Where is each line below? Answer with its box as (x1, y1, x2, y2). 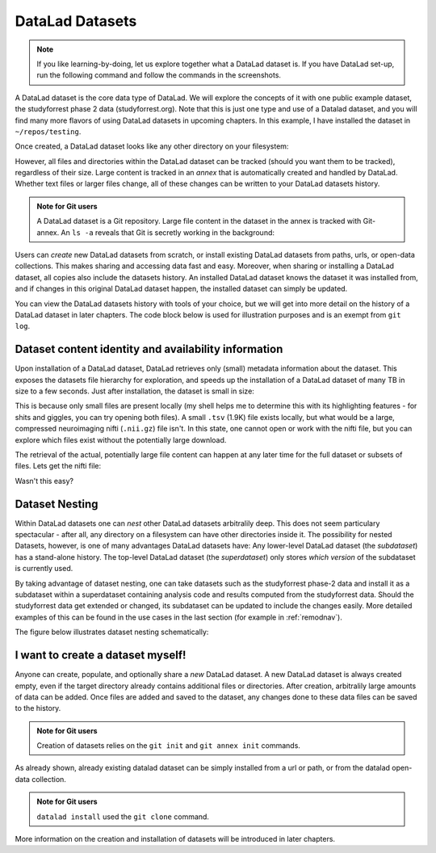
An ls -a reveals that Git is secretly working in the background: (61, 227, 275, 237)
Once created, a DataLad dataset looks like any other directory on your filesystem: (15, 141, 289, 151)
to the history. (15, 704, 61, 713)
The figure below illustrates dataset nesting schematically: (15, 627, 209, 637)
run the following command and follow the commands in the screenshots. (36, 70, 282, 80)
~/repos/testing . (15, 126, 82, 137)
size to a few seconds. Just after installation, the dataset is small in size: (15, 386, 254, 396)
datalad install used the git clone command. (36, 812, 210, 821)
